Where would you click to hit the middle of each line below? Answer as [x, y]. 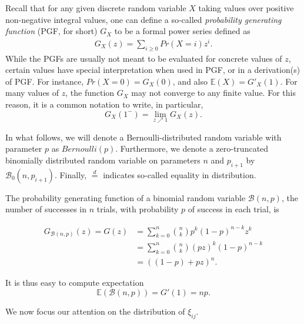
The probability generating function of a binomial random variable [126, 197]
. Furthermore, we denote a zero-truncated [192, 148]
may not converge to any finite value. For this [213, 93]
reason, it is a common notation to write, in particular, [104, 104]
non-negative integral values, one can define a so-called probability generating [143, 19]
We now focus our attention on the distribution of [95, 311]
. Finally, [71, 174]
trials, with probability [138, 209]
